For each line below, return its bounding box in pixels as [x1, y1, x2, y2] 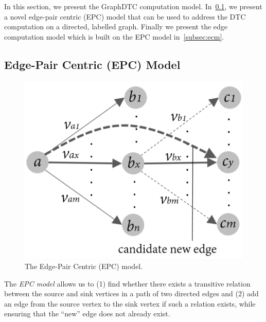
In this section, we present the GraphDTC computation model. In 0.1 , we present [4, 1, 262, 11]
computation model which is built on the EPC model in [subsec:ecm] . [4, 31, 224, 42]
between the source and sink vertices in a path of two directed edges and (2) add [4, 288, 259, 299]
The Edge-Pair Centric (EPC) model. [25, 260, 143, 271]
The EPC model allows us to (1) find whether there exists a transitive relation [4, 278, 251, 289]
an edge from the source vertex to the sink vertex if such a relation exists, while [4, 298, 256, 309]
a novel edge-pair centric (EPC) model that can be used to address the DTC [4, 11, 246, 22]
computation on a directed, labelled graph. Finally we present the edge [4, 21, 228, 32]
